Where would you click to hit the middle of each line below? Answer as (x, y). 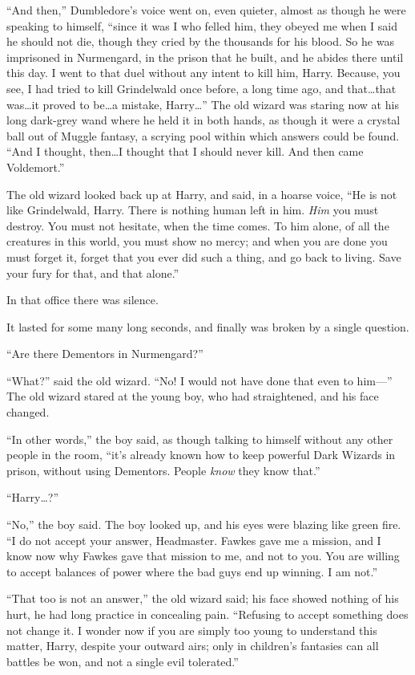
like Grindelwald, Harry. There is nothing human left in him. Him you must (193, 210)
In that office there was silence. (83, 300)
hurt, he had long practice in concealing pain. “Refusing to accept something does (207, 614)
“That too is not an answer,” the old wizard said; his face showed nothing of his (203, 598)
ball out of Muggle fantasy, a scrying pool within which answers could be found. (203, 135)
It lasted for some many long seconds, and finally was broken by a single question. (208, 326)
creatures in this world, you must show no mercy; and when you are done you (197, 241)
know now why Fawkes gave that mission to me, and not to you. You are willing (203, 556)
